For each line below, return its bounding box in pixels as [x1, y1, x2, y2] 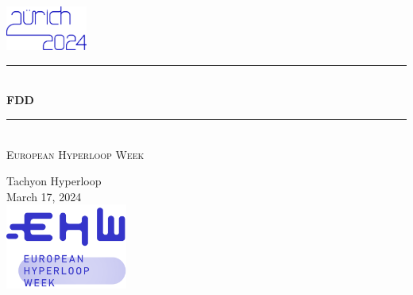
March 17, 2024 [6, 188, 82, 204]
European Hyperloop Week [6, 146, 145, 162]
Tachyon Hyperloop [6, 173, 102, 189]
